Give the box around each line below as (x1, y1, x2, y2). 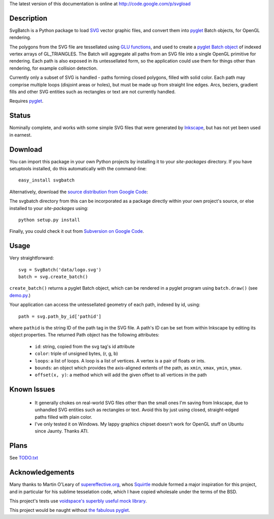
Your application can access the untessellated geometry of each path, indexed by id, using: (9, 301, 200, 308)
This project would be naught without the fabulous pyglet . (9, 507, 130, 513)
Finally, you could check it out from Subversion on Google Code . (9, 228, 144, 234)
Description (9, 14, 48, 22)
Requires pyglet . (9, 98, 44, 104)
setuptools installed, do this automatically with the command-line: (9, 166, 147, 172)
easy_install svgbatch (18, 177, 75, 183)
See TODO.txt (9, 455, 38, 461)
